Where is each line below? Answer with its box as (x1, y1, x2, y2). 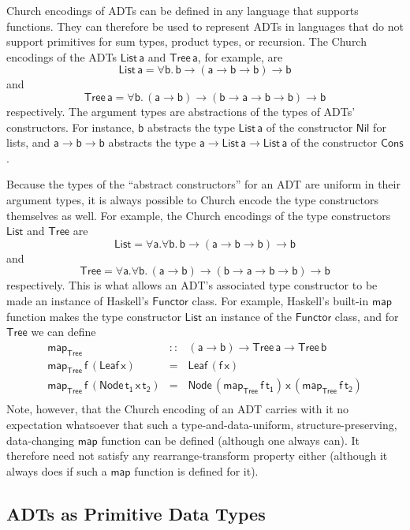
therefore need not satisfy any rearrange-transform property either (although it (6, 447, 388, 464)
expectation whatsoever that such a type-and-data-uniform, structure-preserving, (6, 416, 397, 432)
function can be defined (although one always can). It (101, 431, 360, 448)
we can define (31, 323, 96, 340)
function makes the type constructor (6, 308, 181, 324)
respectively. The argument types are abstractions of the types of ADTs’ (6, 103, 356, 119)
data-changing (6, 431, 74, 448)
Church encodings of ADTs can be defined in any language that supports (6, 2, 359, 18)
